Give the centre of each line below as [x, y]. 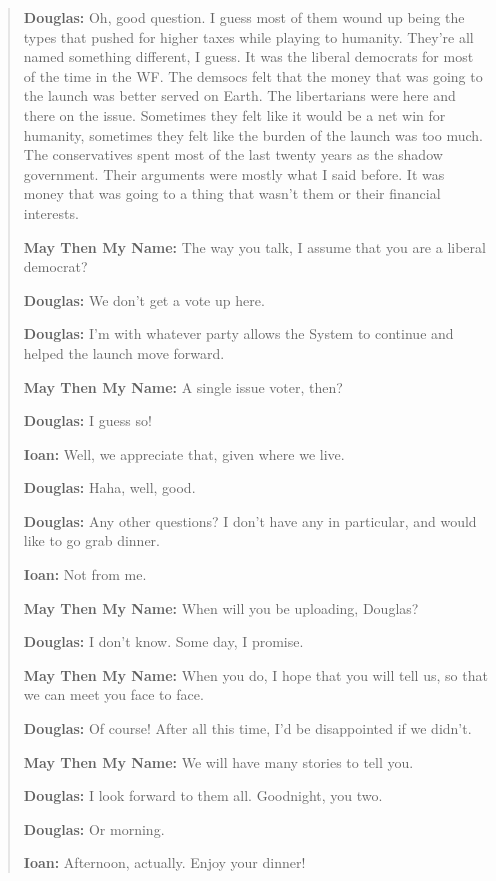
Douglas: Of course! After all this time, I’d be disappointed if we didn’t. [247, 728]
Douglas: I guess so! [87, 420]
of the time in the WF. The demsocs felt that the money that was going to [253, 75]
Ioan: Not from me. [85, 574]
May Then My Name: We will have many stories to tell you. [218, 761]
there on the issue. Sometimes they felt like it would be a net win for [234, 114]
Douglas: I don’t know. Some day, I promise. [163, 641]
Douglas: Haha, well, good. [109, 487]
